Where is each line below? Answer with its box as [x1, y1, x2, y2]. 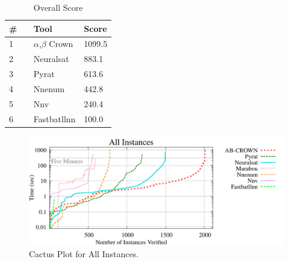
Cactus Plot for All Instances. [29, 247, 139, 260]
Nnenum [33, 82, 65, 95]
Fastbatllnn [33, 112, 76, 125]
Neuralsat [33, 52, 69, 65]
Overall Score [33, 1, 83, 13]
